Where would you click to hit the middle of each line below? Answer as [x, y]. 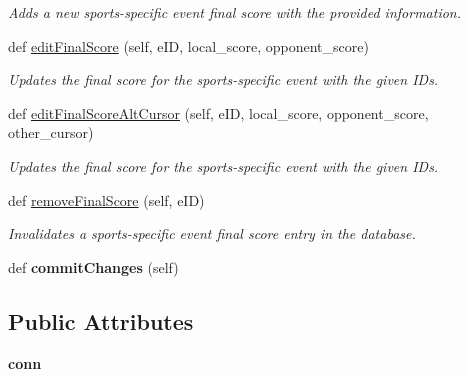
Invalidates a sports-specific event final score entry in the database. [212, 233]
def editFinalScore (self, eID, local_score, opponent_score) [188, 45]
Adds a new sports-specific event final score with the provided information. [235, 12]
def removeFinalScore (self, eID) [106, 199]
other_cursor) [51, 132]
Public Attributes [101, 320]
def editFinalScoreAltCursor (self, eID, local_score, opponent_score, [218, 112]
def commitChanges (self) [93, 266]
